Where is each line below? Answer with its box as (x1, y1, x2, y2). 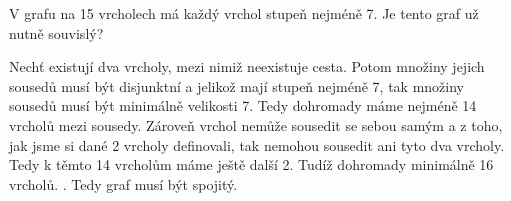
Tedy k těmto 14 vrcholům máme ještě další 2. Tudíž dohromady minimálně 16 (9, 154, 494, 175)
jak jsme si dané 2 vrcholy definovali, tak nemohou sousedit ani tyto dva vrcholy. (9, 134, 505, 155)
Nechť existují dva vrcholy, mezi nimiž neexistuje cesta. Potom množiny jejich (9, 56, 485, 77)
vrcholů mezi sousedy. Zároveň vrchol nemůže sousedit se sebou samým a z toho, (9, 114, 503, 135)
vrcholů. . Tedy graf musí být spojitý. (9, 173, 238, 194)
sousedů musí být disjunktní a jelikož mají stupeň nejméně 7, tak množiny (9, 75, 465, 96)
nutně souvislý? (9, 22, 104, 43)
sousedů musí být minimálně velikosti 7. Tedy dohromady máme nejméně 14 (9, 95, 477, 116)
